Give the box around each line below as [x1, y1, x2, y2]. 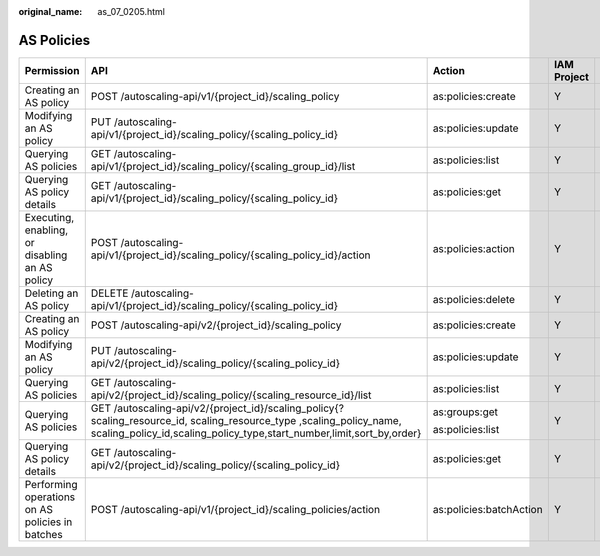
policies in [24, 515, 73, 529]
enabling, [24, 223, 69, 237]
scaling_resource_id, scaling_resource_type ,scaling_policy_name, [90, 413, 402, 427]
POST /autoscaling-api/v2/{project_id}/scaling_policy [90, 318, 342, 332]
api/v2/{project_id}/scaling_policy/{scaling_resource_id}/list [90, 388, 372, 402]
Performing [24, 477, 78, 491]
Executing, [24, 210, 75, 224]
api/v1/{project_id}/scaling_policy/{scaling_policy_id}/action [90, 248, 371, 262]
